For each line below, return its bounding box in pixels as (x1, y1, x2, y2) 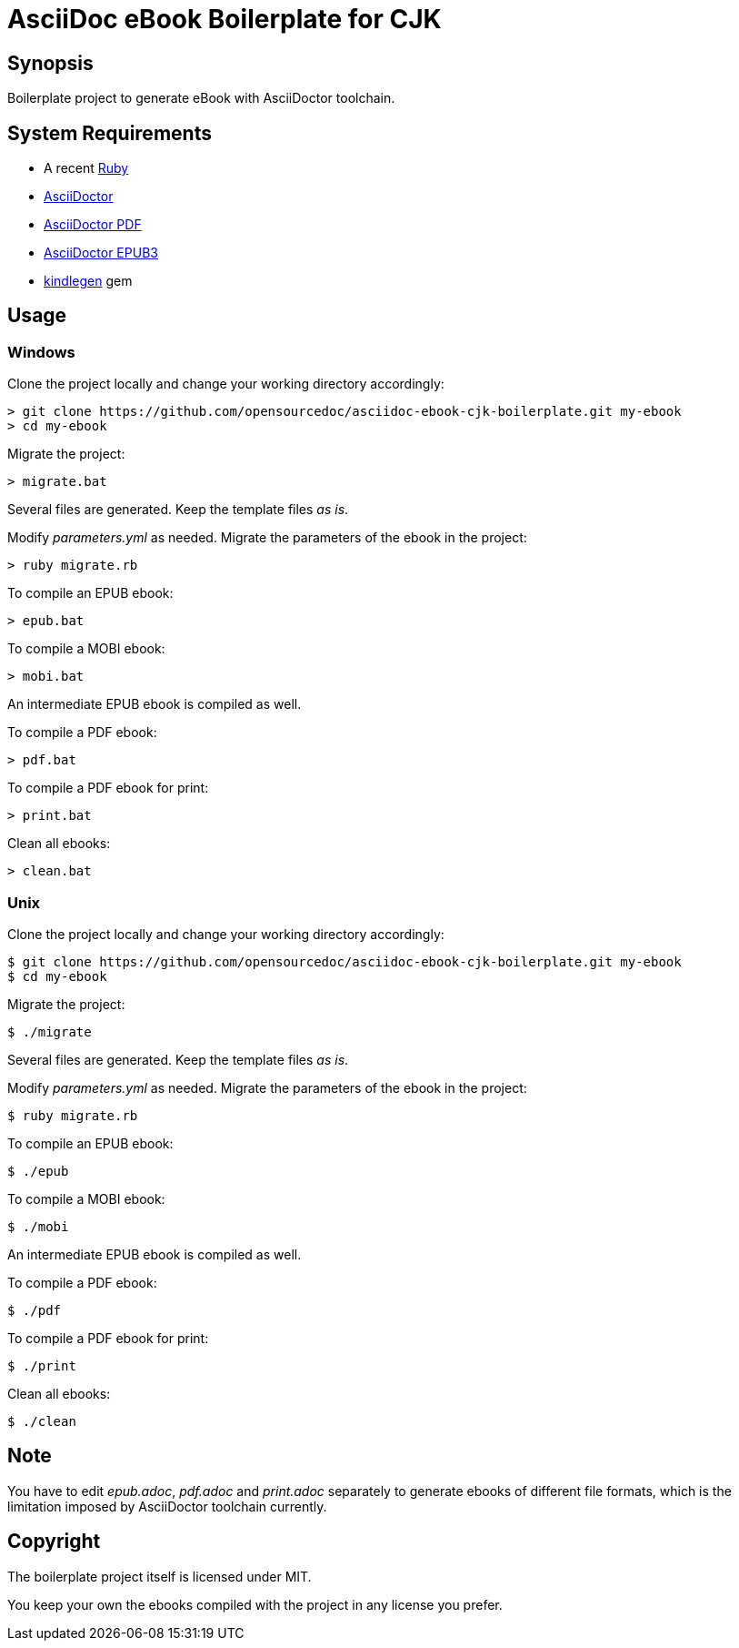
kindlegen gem (44, 273, 133, 289)
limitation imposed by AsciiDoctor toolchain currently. (7, 1498, 327, 1514)
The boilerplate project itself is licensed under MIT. (7, 1568, 312, 1584)
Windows (7, 342, 75, 361)
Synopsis (7, 51, 94, 75)
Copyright (7, 1530, 101, 1553)
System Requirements (7, 121, 212, 145)
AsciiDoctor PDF (44, 217, 142, 233)
